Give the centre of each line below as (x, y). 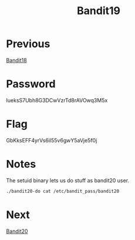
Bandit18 (17, 60)
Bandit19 (99, 11)
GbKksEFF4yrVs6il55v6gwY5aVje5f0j (52, 140)
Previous (28, 44)
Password (31, 84)
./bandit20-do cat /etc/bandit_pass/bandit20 (63, 191)
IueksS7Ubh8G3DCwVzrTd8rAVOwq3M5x (57, 100)
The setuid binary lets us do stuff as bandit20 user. (68, 180)
